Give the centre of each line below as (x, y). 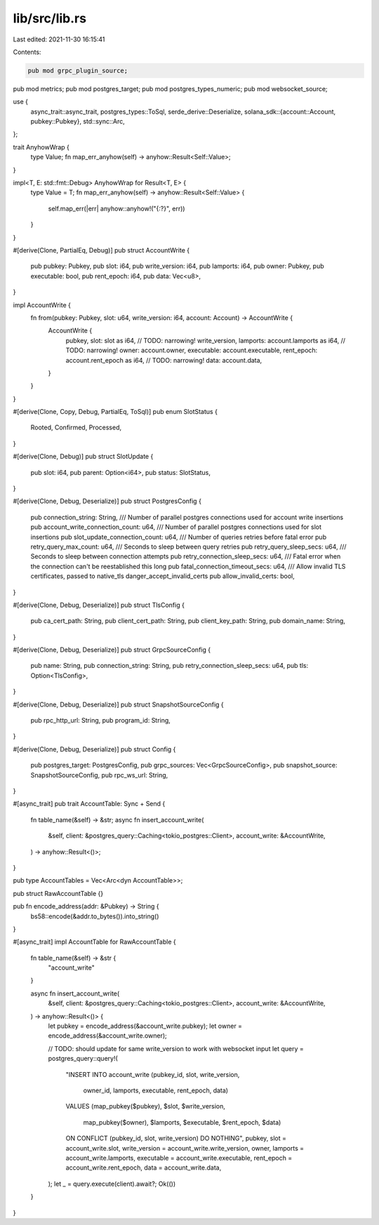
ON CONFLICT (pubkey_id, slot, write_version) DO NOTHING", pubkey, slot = (176, 1138)
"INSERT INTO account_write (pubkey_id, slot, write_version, (153, 1074)
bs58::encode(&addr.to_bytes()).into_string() (95, 916)
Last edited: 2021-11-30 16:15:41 (59, 39)
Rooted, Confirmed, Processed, (76, 427)
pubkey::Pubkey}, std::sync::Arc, (78, 121)
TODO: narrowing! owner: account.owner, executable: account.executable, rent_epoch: (192, 350)
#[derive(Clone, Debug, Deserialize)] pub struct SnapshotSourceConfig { (118, 704)
